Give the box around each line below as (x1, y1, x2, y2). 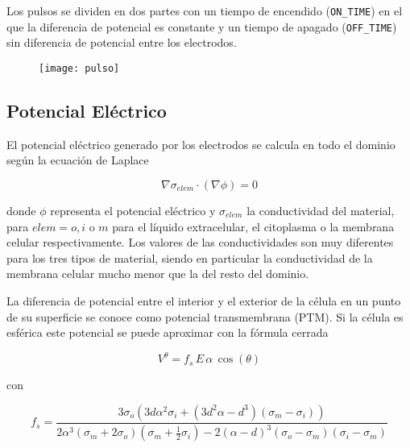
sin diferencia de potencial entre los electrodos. (6, 34, 237, 51)
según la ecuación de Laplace (6, 151, 149, 168)
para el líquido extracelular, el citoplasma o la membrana (112, 218, 395, 234)
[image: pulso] (39, 62, 120, 74)
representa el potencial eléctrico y (50, 201, 216, 218)
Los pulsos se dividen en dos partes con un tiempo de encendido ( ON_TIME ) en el (6, 2, 403, 19)
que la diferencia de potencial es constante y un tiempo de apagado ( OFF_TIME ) (6, 18, 397, 35)
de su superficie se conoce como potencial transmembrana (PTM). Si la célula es (6, 308, 404, 325)
